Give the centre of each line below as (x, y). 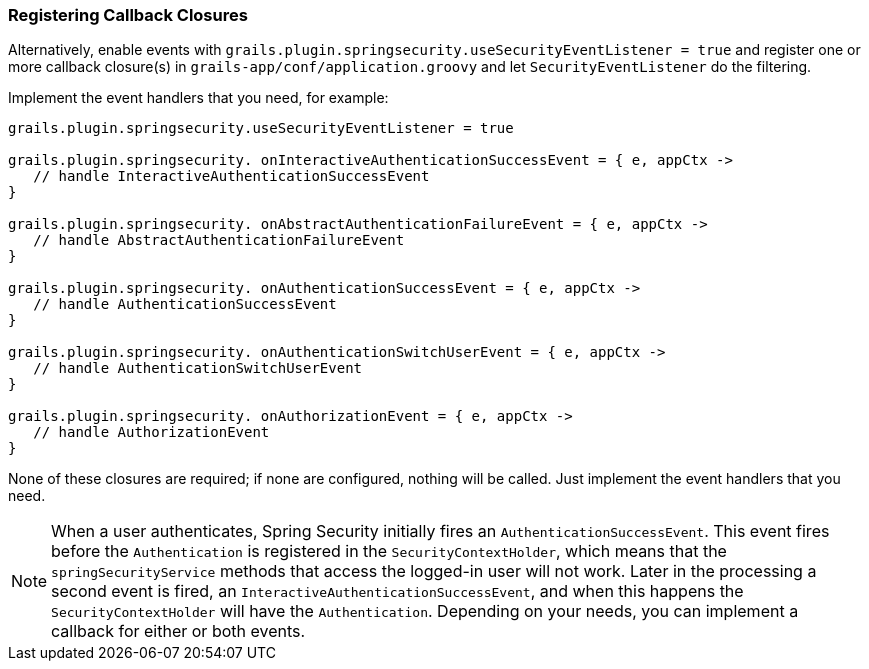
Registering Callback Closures (128, 15)
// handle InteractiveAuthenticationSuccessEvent (231, 176)
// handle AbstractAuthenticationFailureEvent (219, 240)
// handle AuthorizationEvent (151, 432)
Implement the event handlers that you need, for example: (198, 98)
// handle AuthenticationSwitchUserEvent (198, 368)
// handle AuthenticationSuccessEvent (185, 304)
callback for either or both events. (178, 631)
